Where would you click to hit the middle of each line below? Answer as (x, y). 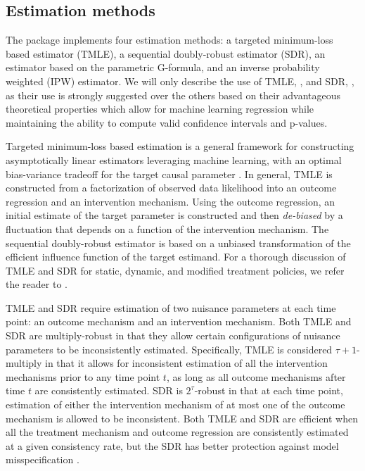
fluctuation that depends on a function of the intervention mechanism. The (167, 228)
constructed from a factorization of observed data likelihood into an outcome (171, 188)
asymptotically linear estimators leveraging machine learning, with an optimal (174, 159)
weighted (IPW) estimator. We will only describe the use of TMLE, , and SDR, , (180, 81)
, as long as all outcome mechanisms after (256, 376)
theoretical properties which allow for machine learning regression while (160, 109)
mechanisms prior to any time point (83, 376)
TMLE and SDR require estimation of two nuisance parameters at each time (171, 307)
